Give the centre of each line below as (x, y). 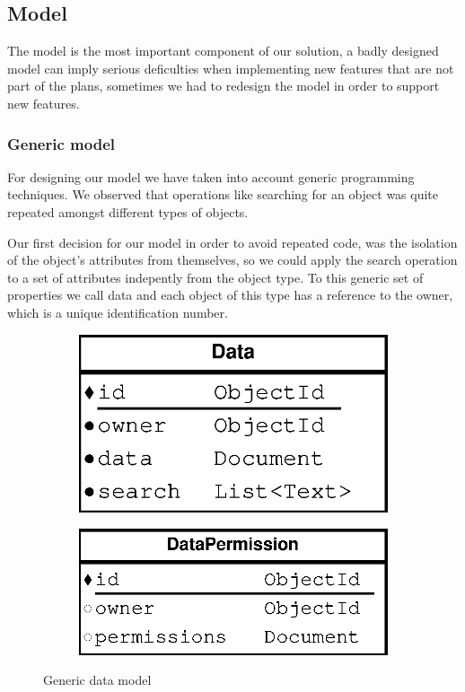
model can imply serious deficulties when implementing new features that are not (231, 68)
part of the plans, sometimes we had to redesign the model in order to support (224, 86)
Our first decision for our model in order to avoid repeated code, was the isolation (232, 242)
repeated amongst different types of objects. (128, 211)
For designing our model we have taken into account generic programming (211, 176)
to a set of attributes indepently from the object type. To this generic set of (215, 277)
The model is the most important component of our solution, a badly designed (223, 51)
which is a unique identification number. (118, 312)
